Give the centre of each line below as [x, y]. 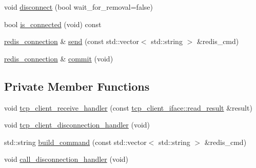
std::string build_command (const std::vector [75, 142]
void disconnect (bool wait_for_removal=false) [78, 7]
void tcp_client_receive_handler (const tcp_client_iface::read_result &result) [128, 107]
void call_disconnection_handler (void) [66, 159]
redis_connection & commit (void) [59, 58]
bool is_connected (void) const [53, 24]
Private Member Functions [77, 86]
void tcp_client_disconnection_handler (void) [77, 125]
